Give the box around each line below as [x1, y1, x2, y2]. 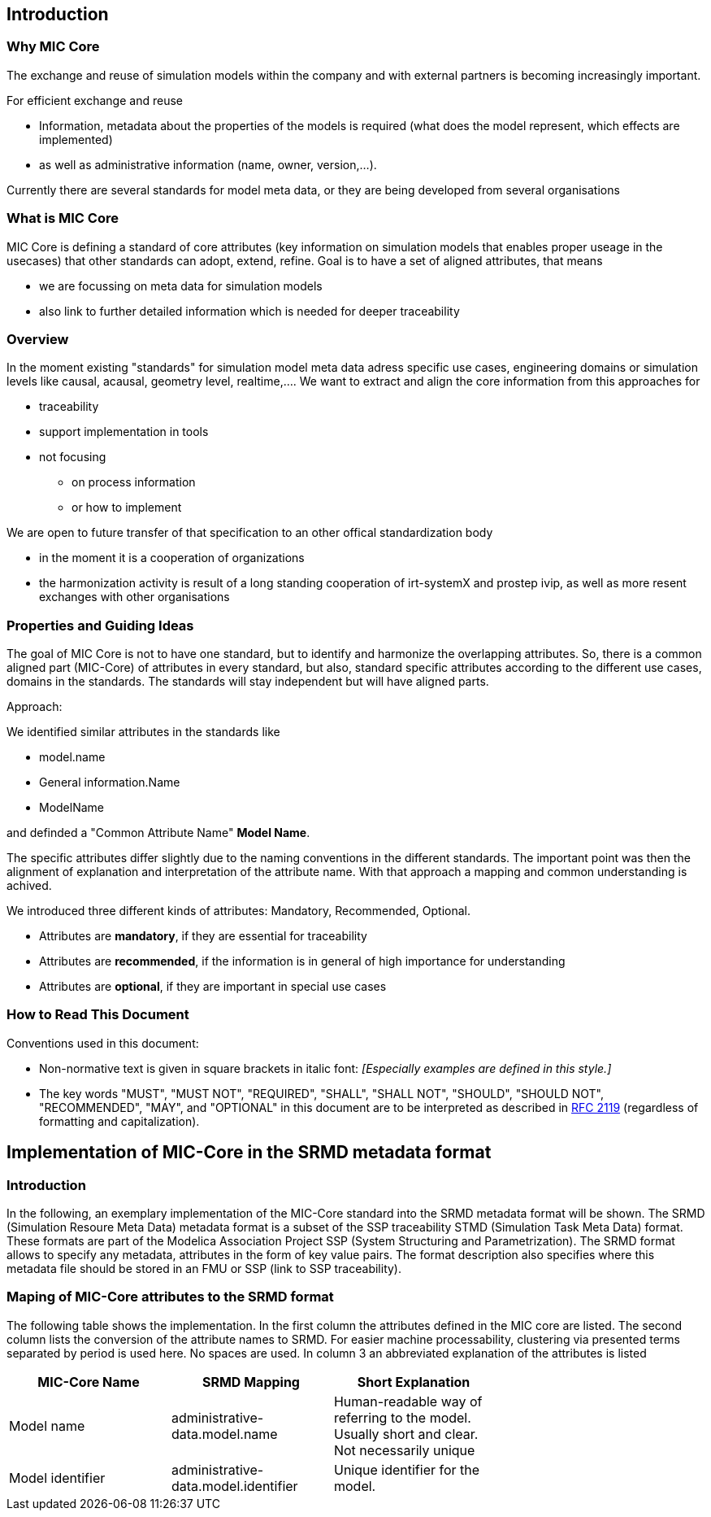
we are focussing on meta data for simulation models [39, 278, 323, 293]
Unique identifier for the [333, 1461, 480, 1478]
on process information [72, 475, 196, 490]
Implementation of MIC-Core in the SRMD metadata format [7, 1142, 492, 1163]
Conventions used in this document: [7, 1035, 199, 1050]
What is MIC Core [7, 210, 119, 227]
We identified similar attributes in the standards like [7, 725, 280, 739]
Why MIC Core [7, 38, 100, 55]
